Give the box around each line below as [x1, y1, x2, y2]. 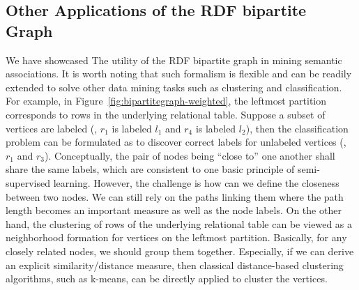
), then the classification [245, 121, 349, 135]
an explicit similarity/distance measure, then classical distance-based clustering [6, 257, 344, 272]
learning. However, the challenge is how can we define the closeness [53, 175, 339, 190]
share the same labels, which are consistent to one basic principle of [6, 162, 295, 176]
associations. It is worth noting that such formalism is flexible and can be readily [6, 66, 352, 81]
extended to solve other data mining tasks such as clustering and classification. [6, 79, 342, 94]
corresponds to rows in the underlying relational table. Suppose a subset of [6, 107, 326, 121]
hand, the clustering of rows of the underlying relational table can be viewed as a [6, 216, 353, 231]
